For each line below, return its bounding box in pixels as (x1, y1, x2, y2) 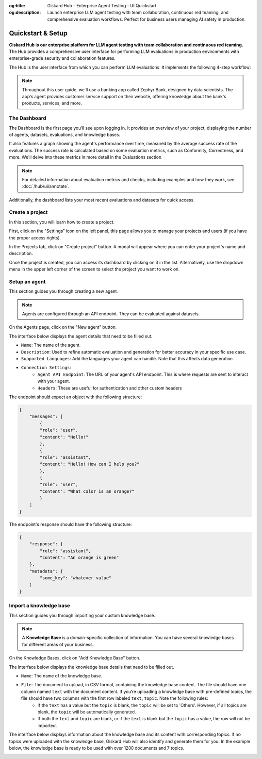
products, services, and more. (22, 100, 82, 106)
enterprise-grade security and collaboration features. (9, 55, 116, 61)
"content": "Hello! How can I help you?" (39, 461, 140, 467)
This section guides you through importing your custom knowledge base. (9, 612, 155, 618)
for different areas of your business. (22, 641, 94, 647)
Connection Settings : (21, 365, 71, 371)
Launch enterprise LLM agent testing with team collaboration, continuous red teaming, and (47, 10, 229, 16)
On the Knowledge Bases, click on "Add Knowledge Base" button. (9, 655, 141, 661)
